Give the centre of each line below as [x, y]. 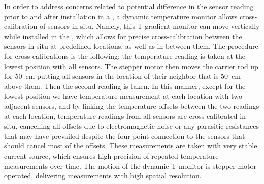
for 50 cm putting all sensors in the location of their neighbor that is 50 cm [122, 76]
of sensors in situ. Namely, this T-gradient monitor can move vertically [150, 26]
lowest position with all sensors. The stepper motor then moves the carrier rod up [131, 66]
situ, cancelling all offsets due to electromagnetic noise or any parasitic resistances [131, 126]
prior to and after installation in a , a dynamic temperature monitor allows [121, 16]
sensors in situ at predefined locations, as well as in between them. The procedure [131, 46]
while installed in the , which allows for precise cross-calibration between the [123, 36]
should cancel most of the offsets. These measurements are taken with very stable [131, 146]
